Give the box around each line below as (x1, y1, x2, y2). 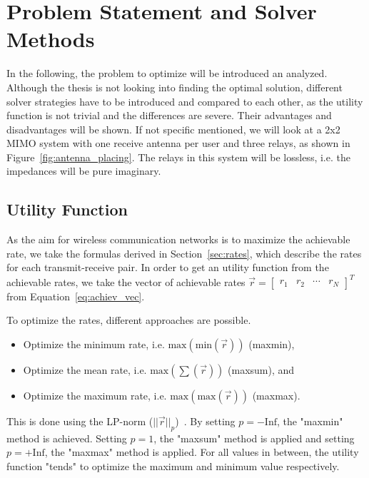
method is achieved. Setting (6, 430, 127, 445)
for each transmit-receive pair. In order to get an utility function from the (6, 260, 329, 275)
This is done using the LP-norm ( (6, 413, 153, 428)
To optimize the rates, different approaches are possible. (6, 312, 251, 327)
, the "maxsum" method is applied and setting (153, 430, 355, 445)
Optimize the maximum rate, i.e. (23, 387, 167, 402)
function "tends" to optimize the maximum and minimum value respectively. (6, 458, 340, 473)
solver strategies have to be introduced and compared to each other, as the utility (6, 93, 363, 108)
